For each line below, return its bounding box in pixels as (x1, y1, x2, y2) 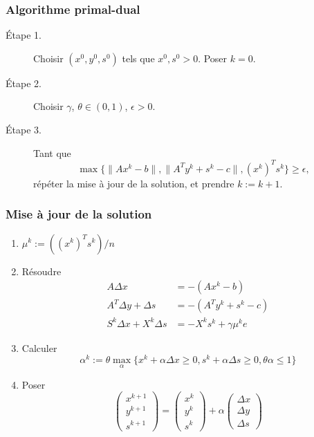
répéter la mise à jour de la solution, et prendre (33, 176, 234, 190)
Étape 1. (6, 28, 41, 42)
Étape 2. (6, 75, 41, 90)
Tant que (33, 145, 71, 160)
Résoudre (21, 263, 62, 278)
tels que (122, 50, 155, 65)
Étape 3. (6, 122, 41, 136)
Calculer (21, 340, 57, 355)
